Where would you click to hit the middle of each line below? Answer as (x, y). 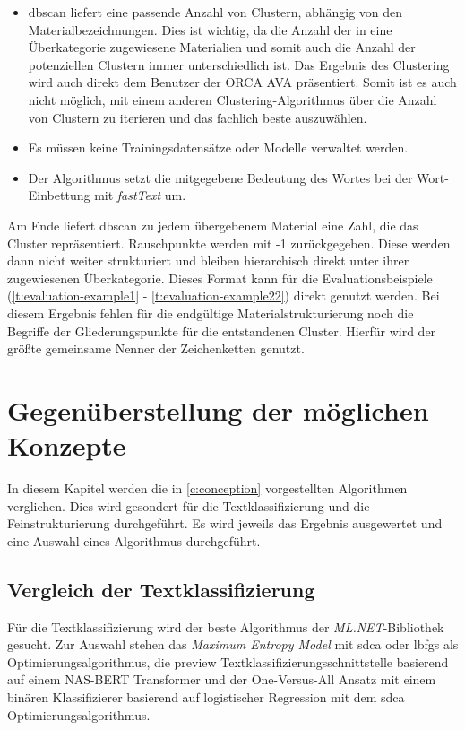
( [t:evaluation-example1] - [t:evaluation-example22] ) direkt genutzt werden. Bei (224, 295)
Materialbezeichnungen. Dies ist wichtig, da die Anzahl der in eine (210, 29)
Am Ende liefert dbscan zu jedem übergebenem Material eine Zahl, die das (213, 225)
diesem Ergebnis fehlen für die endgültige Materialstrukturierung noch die (211, 313)
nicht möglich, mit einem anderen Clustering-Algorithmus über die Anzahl (232, 99)
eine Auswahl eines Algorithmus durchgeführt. (134, 540)
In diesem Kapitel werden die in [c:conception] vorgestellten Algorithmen (207, 488)
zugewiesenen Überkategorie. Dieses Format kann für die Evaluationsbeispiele (220, 278)
